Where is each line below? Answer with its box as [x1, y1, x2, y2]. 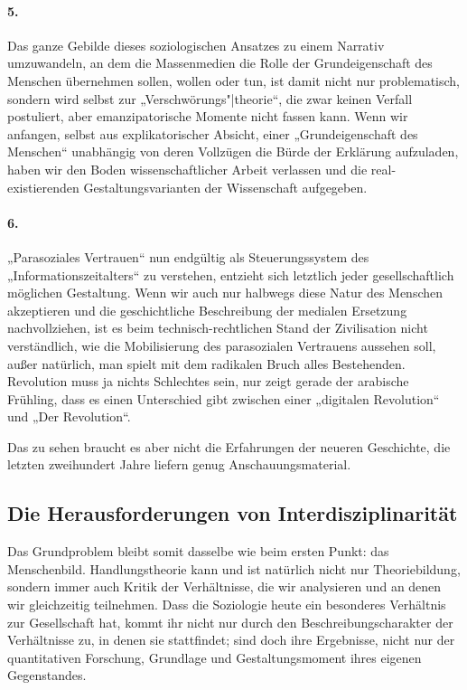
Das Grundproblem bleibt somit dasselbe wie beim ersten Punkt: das [7, 542, 389, 561]
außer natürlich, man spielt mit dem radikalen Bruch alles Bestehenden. [7, 354, 406, 373]
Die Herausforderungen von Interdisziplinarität [7, 499, 458, 527]
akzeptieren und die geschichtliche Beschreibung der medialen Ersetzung [7, 300, 407, 319]
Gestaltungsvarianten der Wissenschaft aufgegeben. [83, 177, 368, 196]
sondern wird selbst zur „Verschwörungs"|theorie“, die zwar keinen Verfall [7, 89, 413, 108]
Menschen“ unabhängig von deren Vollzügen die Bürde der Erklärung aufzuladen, [7, 142, 459, 161]
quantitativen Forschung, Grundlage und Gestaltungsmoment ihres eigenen [7, 647, 422, 666]
